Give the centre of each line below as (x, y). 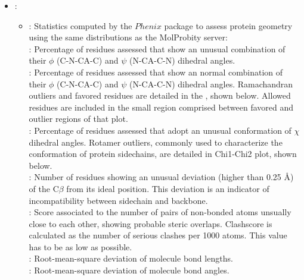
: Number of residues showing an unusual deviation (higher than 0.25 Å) (161, 177)
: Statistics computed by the (80, 25)
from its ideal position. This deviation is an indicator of (168, 188)
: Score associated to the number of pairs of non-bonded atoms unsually (160, 212)
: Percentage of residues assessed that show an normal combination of (156, 72)
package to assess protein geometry (228, 25)
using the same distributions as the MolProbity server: (128, 37)
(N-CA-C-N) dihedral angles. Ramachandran (211, 84)
